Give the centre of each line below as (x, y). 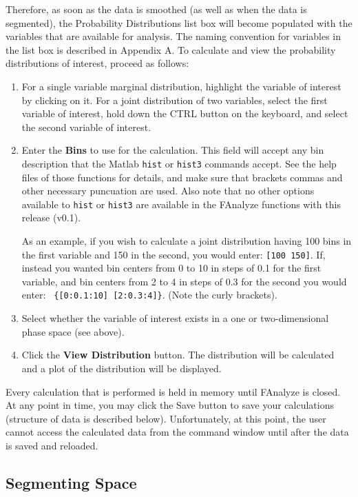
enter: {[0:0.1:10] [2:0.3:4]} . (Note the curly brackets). (149, 295)
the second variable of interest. (86, 126)
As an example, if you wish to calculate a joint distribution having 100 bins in (187, 241)
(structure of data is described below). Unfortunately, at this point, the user (166, 418)
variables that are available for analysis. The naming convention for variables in (173, 36)
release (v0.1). (51, 217)
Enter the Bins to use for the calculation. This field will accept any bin (173, 150)
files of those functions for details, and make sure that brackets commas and (182, 177)
